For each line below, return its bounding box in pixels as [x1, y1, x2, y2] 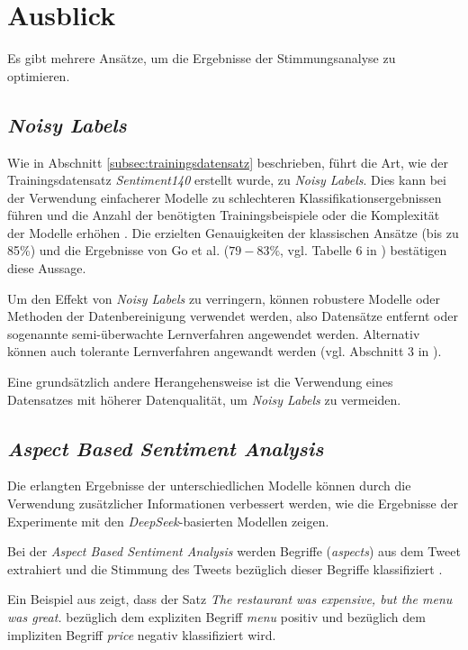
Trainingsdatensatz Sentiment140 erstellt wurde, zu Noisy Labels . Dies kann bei [7, 170, 446, 189]
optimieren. [7, 66, 70, 85]
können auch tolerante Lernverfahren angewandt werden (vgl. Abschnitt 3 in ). [7, 342, 442, 361]
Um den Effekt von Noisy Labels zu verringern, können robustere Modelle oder [7, 288, 441, 307]
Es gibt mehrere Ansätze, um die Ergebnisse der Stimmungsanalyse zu [7, 49, 396, 68]
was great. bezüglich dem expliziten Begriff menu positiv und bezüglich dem [7, 608, 426, 626]
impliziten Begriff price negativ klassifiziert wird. [7, 625, 276, 644]
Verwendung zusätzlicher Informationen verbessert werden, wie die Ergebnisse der [7, 494, 458, 513]
